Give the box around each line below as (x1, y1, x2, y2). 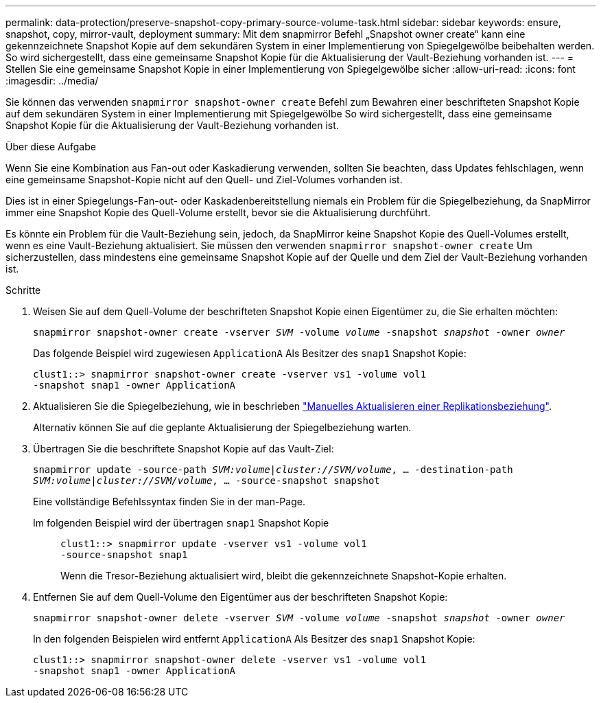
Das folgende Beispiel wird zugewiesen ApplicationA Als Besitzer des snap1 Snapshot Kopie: (33, 347, 467, 359)
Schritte (5, 284, 41, 296)
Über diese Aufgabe (5, 141, 96, 152)
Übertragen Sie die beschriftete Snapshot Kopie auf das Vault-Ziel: (33, 443, 334, 454)
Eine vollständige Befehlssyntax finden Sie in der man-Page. (33, 496, 305, 507)
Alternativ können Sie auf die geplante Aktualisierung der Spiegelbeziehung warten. (33, 422, 412, 433)
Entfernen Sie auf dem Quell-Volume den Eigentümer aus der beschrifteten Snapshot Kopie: (33, 591, 448, 603)
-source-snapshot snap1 (60, 549, 188, 560)
